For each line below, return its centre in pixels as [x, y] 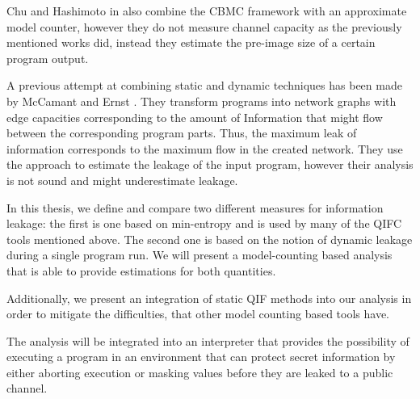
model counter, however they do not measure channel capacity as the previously [204, 26]
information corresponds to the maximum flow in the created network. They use [205, 148]
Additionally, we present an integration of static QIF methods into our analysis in [209, 298]
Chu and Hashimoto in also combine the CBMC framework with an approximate [207, 10]
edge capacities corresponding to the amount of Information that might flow [195, 117]
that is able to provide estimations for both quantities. [141, 270]
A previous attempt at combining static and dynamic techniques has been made [204, 85]
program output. [48, 58]
